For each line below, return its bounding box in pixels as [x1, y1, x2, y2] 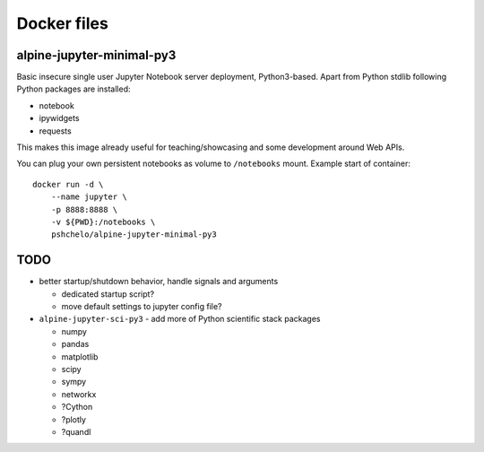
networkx [61, 388, 97, 399]
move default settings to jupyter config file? [61, 301, 222, 312]
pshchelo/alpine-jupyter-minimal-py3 [50, 230, 217, 239]
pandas [61, 339, 90, 350]
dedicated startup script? [61, 288, 155, 300]
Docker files [16, 13, 109, 33]
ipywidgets [39, 113, 80, 124]
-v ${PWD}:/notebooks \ [50, 216, 156, 227]
